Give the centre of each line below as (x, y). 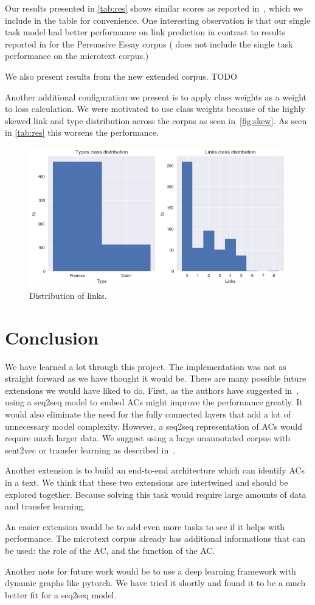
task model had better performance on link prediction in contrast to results (145, 32)
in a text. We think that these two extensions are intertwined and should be (147, 482)
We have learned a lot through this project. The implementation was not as (146, 366)
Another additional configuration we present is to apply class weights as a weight (156, 96)
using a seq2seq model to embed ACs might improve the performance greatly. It (154, 402)
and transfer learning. (45, 506)
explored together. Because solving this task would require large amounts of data (156, 494)
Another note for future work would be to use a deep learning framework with (151, 571)
